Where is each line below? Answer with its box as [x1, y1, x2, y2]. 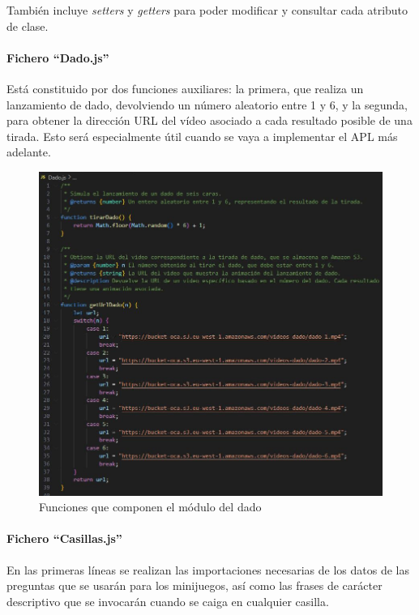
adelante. [6, 143, 51, 160]
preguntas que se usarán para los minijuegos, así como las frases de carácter [6, 577, 383, 594]
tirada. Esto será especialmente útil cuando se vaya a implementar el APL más [6, 127, 398, 144]
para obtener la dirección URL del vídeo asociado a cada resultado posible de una [6, 112, 413, 129]
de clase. [6, 17, 49, 34]
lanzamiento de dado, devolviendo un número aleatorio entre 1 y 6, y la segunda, [6, 96, 408, 113]
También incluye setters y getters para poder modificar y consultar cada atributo [6, 2, 408, 18]
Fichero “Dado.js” [6, 49, 109, 66]
